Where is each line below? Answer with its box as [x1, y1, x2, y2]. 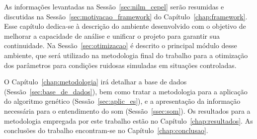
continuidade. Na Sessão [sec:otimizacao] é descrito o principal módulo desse [4, 40, 237, 51]
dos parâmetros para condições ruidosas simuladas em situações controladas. [4, 60, 237, 70]
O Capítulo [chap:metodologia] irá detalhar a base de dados [4, 76, 187, 87]
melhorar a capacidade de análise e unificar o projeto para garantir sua [4, 30, 220, 41]
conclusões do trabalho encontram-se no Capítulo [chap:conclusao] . [4, 125, 208, 136]
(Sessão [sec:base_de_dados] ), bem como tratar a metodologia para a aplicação [4, 86, 248, 96]
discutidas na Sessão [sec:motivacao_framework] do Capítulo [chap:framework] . [4, 11, 248, 21]
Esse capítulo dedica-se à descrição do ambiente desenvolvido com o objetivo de [4, 21, 246, 31]
